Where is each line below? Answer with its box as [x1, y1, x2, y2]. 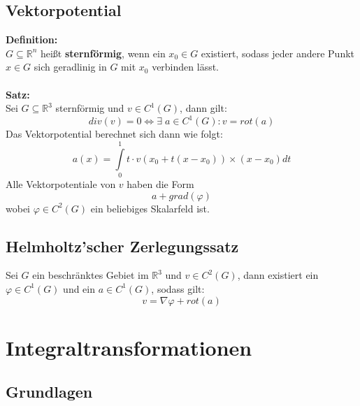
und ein [63, 281, 96, 296]
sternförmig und [55, 101, 124, 115]
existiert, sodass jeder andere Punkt [201, 45, 355, 60]
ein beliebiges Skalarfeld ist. [90, 201, 210, 215]
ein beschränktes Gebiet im [32, 268, 149, 282]
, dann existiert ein [237, 268, 319, 282]
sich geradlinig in [34, 59, 107, 74]
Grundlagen [6, 381, 93, 403]
